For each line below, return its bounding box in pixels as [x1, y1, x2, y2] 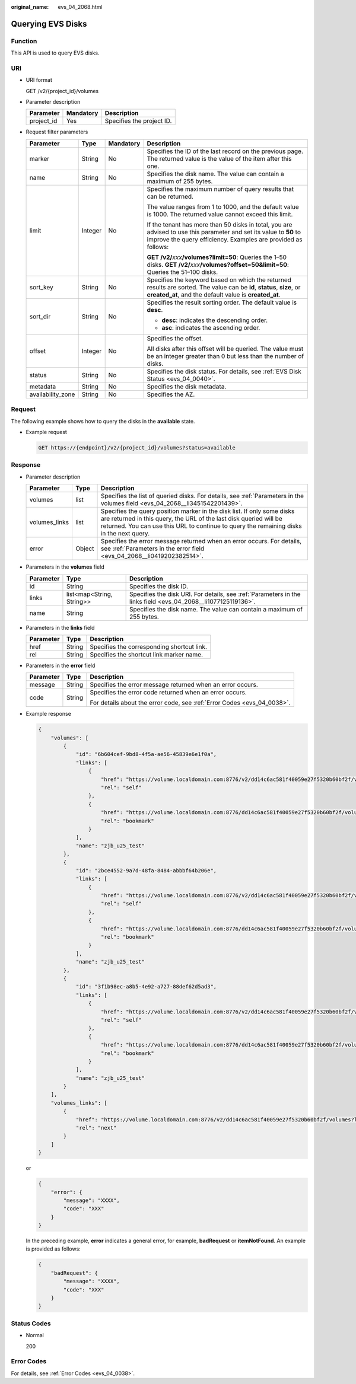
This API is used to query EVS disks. [11, 49, 100, 56]
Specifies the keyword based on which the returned [147, 276, 292, 284]
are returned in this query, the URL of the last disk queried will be [100, 515, 283, 523]
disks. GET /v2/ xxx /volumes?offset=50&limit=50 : [147, 260, 289, 269]
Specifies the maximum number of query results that [147, 184, 294, 193]
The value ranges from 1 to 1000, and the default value [147, 202, 299, 211]
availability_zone [29, 390, 75, 398]
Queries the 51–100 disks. [147, 267, 218, 276]
